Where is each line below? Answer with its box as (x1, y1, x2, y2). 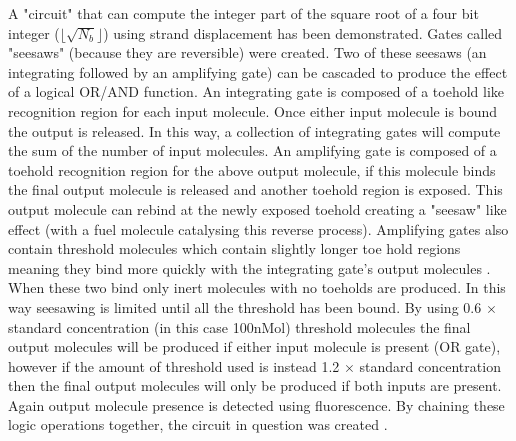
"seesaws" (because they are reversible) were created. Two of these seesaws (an (8, 42, 487, 63)
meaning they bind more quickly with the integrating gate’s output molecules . (8, 257, 491, 278)
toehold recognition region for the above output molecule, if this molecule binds (8, 159, 496, 180)
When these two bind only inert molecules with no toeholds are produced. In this (8, 277, 506, 298)
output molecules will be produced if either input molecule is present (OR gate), (8, 336, 501, 357)
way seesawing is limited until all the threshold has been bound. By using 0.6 (8, 296, 482, 317)
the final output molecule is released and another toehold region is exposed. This (8, 179, 503, 200)
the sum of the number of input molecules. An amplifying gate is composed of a (8, 140, 497, 161)
